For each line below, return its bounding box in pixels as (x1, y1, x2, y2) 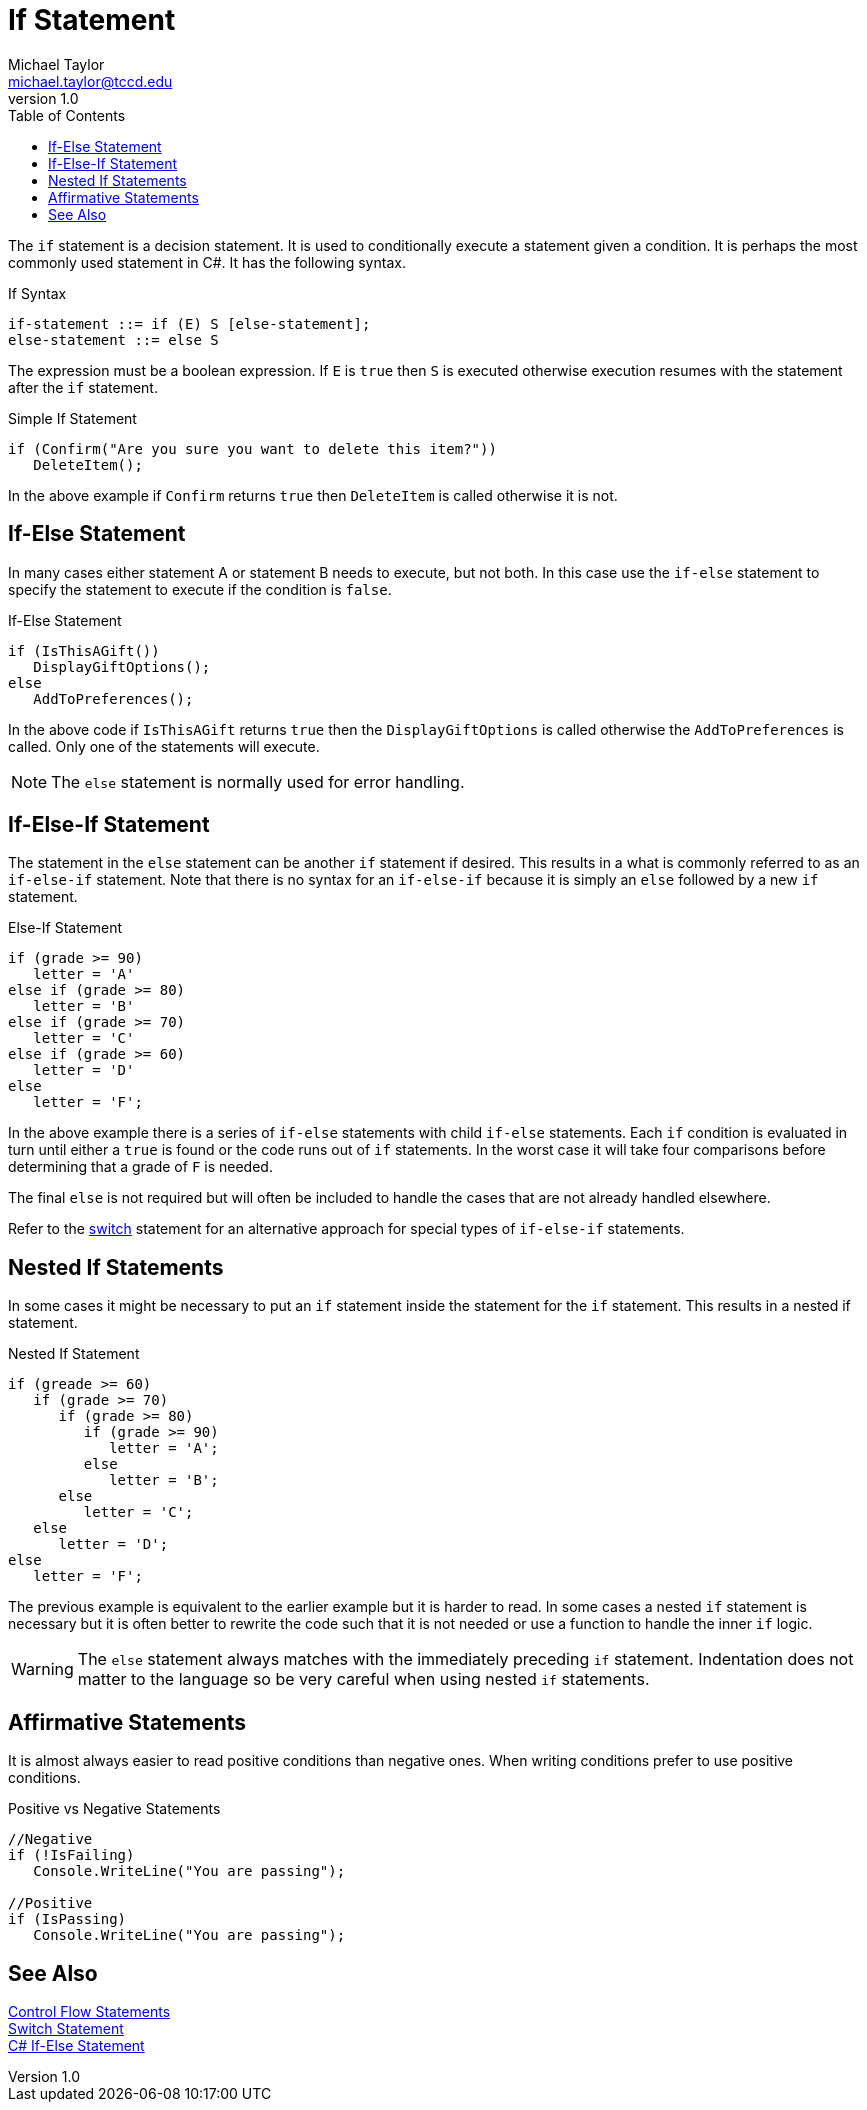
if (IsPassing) (8, 1911, 127, 1928)
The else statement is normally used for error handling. (51, 771, 465, 792)
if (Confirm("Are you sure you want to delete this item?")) (8, 440, 497, 457)
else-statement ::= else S (8, 331, 219, 348)
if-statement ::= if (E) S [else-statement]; (8, 315, 371, 332)
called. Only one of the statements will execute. (8, 737, 320, 755)
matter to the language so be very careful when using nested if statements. (77, 1669, 650, 1690)
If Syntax (8, 284, 67, 302)
